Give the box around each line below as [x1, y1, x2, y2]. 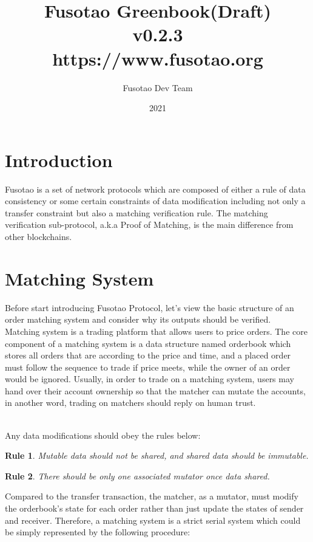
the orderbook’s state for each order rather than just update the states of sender [5, 502, 304, 515]
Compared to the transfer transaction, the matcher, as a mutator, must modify [5, 490, 298, 503]
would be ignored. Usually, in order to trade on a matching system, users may [5, 372, 294, 385]
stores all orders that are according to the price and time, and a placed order [5, 349, 291, 362]
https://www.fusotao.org [52, 46, 263, 70]
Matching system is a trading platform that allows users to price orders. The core [5, 324, 308, 337]
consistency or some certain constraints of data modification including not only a [5, 194, 306, 207]
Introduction [5, 147, 113, 172]
